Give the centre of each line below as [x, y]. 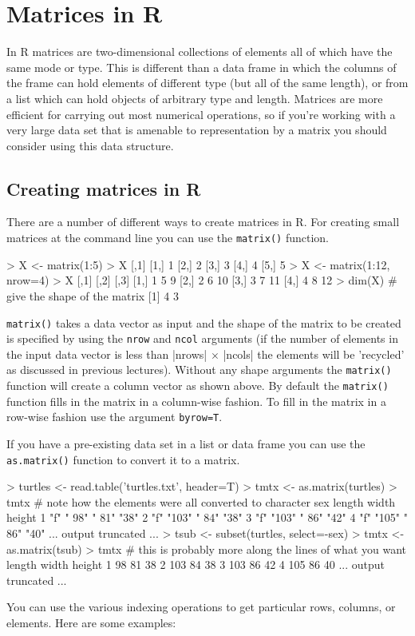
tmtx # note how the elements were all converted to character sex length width [201, 501]
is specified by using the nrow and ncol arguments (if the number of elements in [202, 338]
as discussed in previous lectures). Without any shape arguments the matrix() [199, 370]
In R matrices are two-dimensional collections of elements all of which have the [200, 52]
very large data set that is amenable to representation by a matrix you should [197, 130]
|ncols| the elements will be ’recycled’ [314, 354]
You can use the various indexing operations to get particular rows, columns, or [201, 607]
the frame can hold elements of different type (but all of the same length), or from [207, 83]
